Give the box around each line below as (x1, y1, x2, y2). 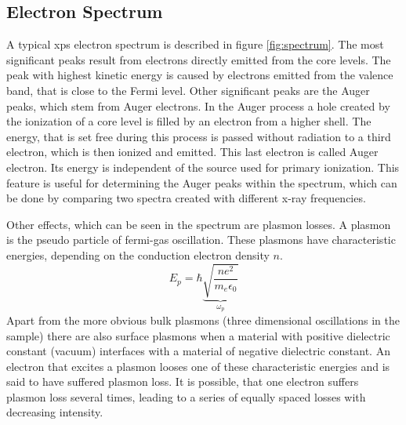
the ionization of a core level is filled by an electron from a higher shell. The (6, 113, 372, 129)
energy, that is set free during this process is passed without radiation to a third (6, 128, 391, 144)
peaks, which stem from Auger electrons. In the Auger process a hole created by (6, 97, 390, 114)
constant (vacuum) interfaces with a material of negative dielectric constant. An (6, 343, 390, 359)
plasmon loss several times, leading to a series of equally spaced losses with (6, 388, 366, 405)
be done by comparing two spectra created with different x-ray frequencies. (6, 190, 366, 206)
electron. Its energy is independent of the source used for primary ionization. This (6, 158, 400, 175)
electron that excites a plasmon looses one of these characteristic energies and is (6, 358, 390, 374)
